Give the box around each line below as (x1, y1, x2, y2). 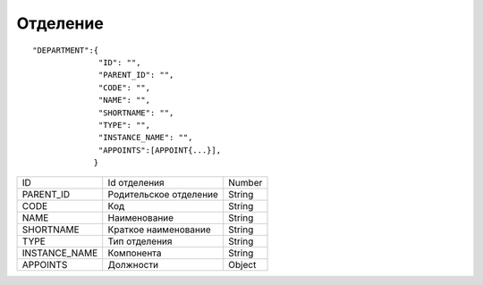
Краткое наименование (107, 223, 211, 236)
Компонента (107, 247, 162, 259)
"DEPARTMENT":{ (32, 45, 99, 55)
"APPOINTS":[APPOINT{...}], (98, 145, 222, 155)
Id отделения (107, 177, 165, 189)
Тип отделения (107, 235, 173, 247)
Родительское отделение (107, 189, 219, 201)
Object (228, 259, 257, 272)
